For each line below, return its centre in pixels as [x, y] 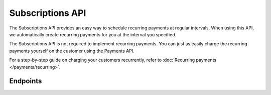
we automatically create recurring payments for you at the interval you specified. [93, 34]
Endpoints [26, 81]
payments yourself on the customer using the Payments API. [72, 51]
